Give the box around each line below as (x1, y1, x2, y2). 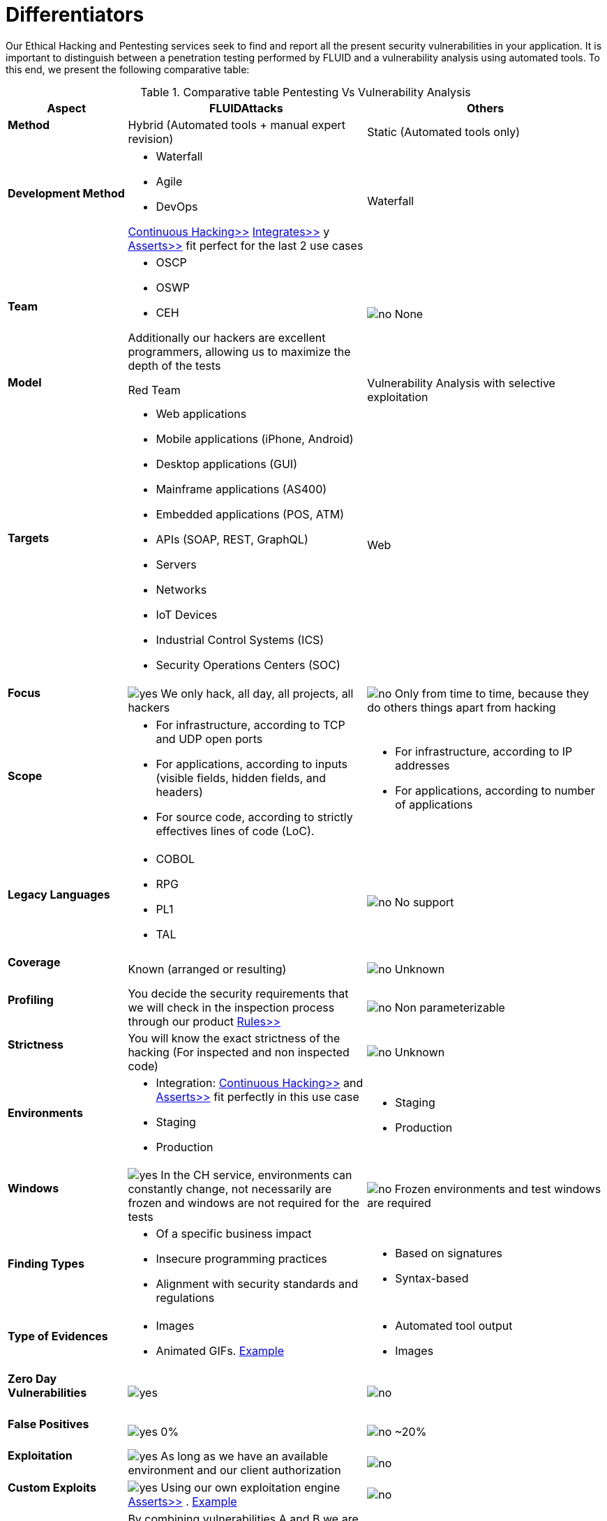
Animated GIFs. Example (156, 1343, 285, 1358)
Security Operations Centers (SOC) (156, 658, 340, 673)
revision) (128, 132, 174, 147)
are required (367, 1195, 431, 1210)
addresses (395, 758, 450, 772)
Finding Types (8, 1257, 84, 1271)
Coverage (8, 954, 61, 969)
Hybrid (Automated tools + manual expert (128, 118, 346, 133)
